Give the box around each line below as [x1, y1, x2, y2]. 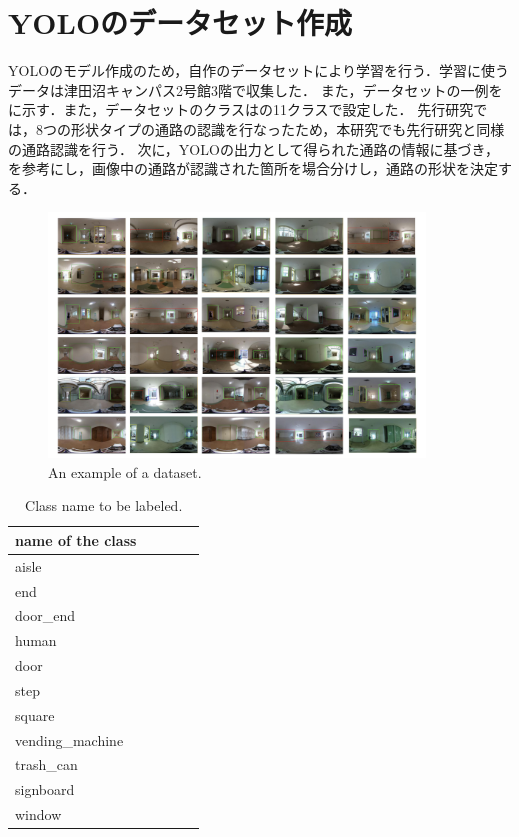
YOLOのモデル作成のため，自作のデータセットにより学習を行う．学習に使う [8, 60, 509, 81]
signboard [15, 779, 75, 800]
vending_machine [15, 729, 124, 750]
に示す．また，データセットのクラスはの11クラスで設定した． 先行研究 [8, 99, 474, 120]
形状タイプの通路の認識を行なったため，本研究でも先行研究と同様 [70, 118, 505, 139]
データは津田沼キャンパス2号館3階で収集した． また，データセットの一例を [8, 79, 503, 100]
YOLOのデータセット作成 [8, 2, 353, 43]
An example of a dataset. [48, 461, 202, 482]
